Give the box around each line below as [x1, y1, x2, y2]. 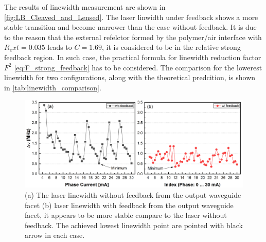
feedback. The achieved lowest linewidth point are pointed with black [25, 219, 243, 230]
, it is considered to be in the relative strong [102, 42, 241, 52]
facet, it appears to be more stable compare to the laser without [25, 210, 227, 220]
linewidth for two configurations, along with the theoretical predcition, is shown [4, 72, 256, 83]
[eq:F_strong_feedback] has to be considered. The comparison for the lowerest [14, 62, 262, 72]
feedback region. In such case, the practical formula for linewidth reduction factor [4, 51, 261, 62]
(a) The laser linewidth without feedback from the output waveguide [25, 189, 241, 200]
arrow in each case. [25, 230, 85, 240]
